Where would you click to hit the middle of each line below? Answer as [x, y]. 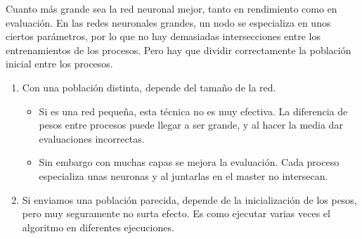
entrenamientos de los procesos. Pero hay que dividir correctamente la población [179, 50]
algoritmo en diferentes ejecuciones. [98, 227]
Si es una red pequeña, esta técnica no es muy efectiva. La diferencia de [193, 111]
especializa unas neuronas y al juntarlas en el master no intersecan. [183, 175]
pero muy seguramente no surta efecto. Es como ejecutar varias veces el [176, 213]
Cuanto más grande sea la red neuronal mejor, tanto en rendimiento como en [172, 8]
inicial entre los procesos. [59, 64]
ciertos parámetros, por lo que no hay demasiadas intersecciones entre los [163, 36]
